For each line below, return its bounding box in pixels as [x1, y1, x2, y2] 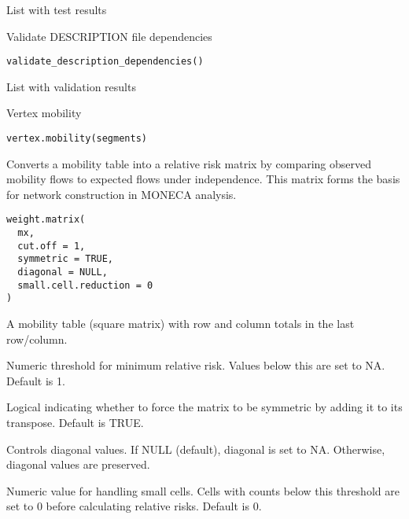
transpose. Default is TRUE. [6, 414, 144, 431]
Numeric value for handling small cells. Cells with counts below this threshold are [6, 482, 400, 499]
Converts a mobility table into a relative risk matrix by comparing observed [6, 155, 372, 171]
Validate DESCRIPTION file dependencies [6, 28, 212, 44]
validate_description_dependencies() [6, 56, 204, 68]
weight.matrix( [6, 214, 86, 226]
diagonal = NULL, [17, 267, 108, 278]
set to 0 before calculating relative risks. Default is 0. [6, 498, 262, 514]
